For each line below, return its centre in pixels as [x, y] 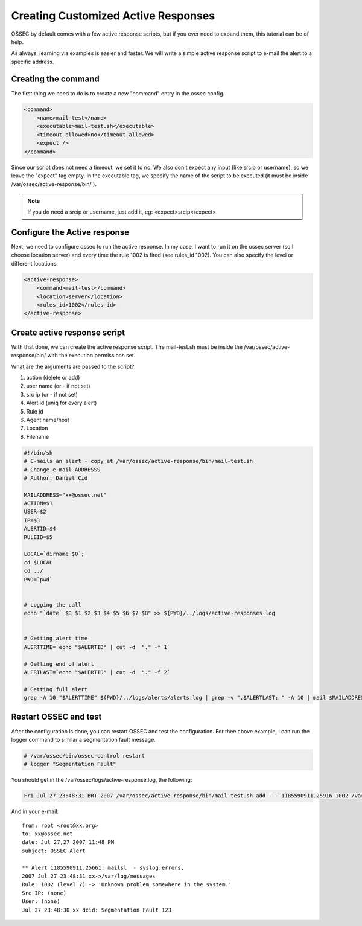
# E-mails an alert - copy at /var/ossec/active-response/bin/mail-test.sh [138, 461]
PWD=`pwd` [38, 579]
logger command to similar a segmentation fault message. [84, 739]
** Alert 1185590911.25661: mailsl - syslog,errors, [103, 867]
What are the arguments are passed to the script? [73, 366]
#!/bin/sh [38, 452]
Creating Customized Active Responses [113, 16]
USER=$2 [35, 512]
